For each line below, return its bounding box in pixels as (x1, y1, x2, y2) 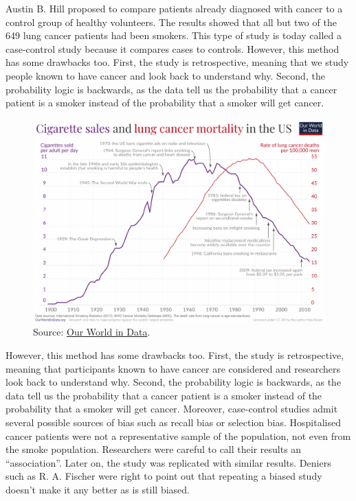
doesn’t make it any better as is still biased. (5, 482, 190, 496)
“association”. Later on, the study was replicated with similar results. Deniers (5, 455, 331, 469)
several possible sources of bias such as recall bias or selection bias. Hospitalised (5, 415, 341, 429)
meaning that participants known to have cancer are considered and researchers (5, 361, 341, 375)
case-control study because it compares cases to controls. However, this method (5, 41, 340, 56)
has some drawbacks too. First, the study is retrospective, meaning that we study (5, 55, 349, 69)
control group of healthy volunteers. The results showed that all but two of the (5, 14, 337, 29)
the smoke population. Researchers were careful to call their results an (5, 442, 302, 456)
